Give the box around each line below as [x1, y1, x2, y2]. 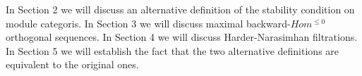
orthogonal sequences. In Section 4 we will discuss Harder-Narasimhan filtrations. [6, 30, 358, 44]
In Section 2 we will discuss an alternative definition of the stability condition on [6, 2, 355, 16]
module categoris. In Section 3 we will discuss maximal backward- [6, 15, 291, 30]
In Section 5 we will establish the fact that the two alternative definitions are [6, 43, 339, 58]
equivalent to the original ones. [6, 57, 139, 72]
